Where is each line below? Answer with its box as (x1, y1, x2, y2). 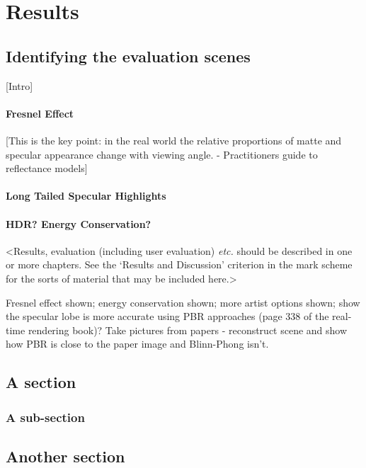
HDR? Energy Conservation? (6, 216, 151, 231)
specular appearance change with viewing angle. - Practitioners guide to (6, 147, 318, 161)
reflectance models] (6, 161, 88, 176)
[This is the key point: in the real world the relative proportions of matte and (6, 132, 342, 147)
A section (6, 371, 76, 393)
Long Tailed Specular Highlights (6, 188, 166, 203)
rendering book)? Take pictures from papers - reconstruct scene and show (28, 322, 348, 337)
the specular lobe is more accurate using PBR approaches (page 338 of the (6, 309, 329, 324)
